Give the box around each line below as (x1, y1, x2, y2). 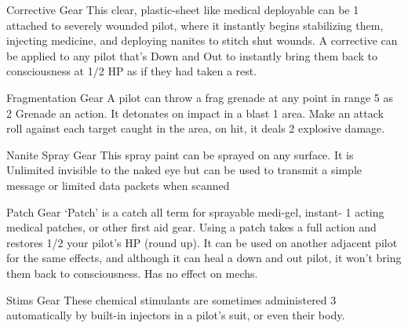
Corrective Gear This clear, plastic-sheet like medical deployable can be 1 (6, 2, 359, 17)
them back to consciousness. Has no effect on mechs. (6, 264, 258, 281)
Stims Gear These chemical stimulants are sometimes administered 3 (6, 291, 337, 308)
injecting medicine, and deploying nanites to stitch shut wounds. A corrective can (6, 32, 398, 49)
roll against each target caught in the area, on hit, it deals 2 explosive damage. (6, 120, 385, 137)
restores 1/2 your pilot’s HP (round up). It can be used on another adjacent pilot (6, 234, 398, 250)
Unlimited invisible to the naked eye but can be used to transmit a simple (6, 162, 362, 178)
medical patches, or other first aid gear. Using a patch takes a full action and (6, 219, 377, 235)
